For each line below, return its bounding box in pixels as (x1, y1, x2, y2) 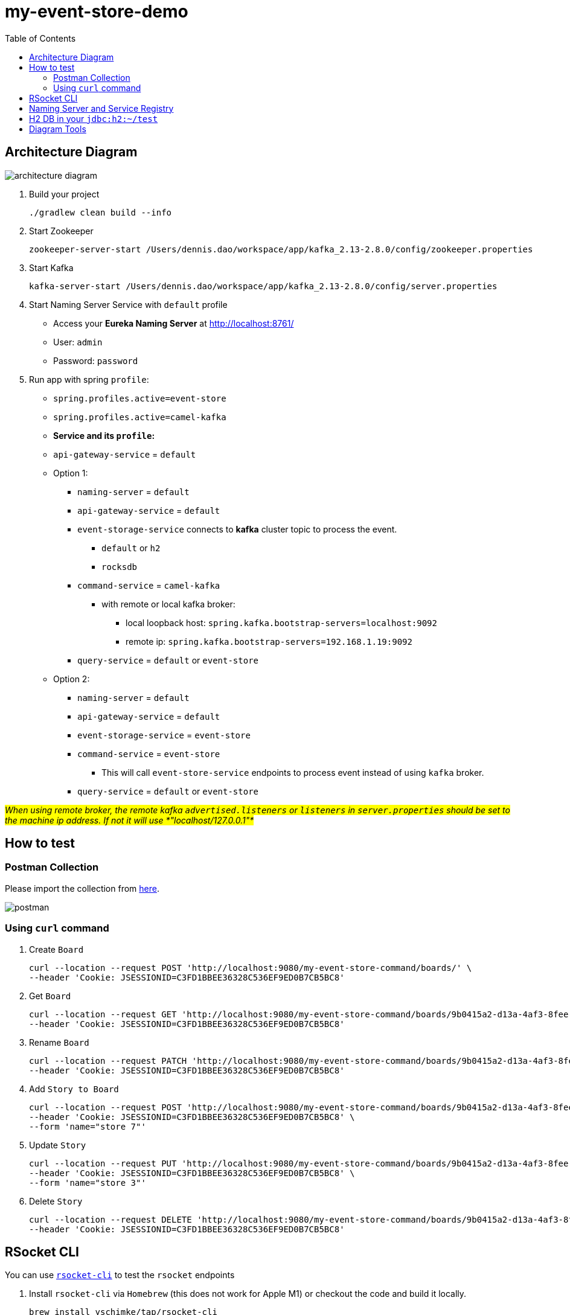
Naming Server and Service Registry (29, 103, 174, 114)
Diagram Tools (29, 123, 86, 134)
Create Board (29, 944, 84, 955)
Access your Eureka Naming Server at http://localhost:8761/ (53, 318, 294, 328)
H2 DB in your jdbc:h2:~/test (29, 113, 158, 124)
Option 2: (53, 673, 90, 684)
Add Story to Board (29, 1083, 119, 1094)
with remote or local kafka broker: (101, 598, 235, 609)
